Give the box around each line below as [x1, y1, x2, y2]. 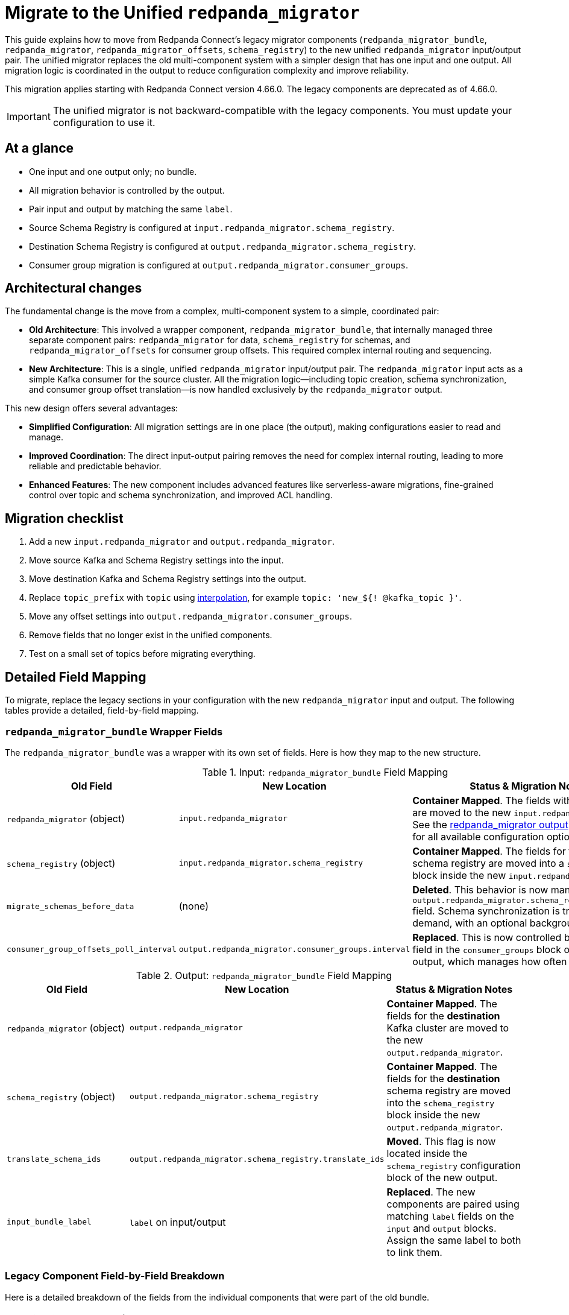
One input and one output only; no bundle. [29, 166, 197, 177]
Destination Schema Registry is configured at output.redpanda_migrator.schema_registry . [29, 241, 417, 252]
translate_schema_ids [7, 1155, 101, 1164]
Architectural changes [5, 280, 142, 296]
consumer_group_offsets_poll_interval [7, 945, 177, 954]
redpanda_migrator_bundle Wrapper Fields [5, 725, 223, 738]
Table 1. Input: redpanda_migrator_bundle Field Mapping [202, 765, 448, 778]
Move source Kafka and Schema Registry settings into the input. [29, 555, 284, 566]
